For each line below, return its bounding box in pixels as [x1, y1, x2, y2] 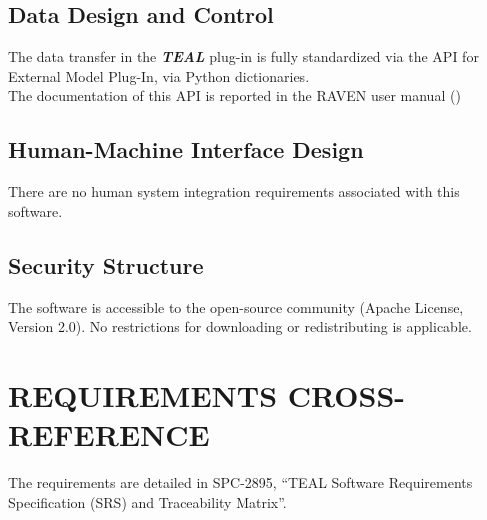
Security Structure [8, 249, 204, 280]
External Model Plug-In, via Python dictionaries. [8, 65, 310, 86]
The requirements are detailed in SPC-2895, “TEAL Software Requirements [8, 472, 473, 493]
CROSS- [287, 374, 406, 415]
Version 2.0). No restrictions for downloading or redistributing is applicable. [8, 316, 472, 337]
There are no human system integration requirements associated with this [8, 181, 460, 202]
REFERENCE [8, 414, 210, 455]
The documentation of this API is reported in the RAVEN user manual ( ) [8, 85, 461, 106]
